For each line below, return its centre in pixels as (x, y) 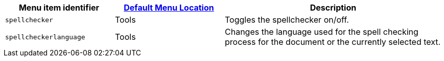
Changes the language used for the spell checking (322, 32)
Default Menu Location (169, 8)
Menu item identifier (59, 8)
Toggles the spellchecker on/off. (287, 20)
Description (333, 8)
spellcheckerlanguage (45, 37)
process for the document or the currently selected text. (333, 42)
